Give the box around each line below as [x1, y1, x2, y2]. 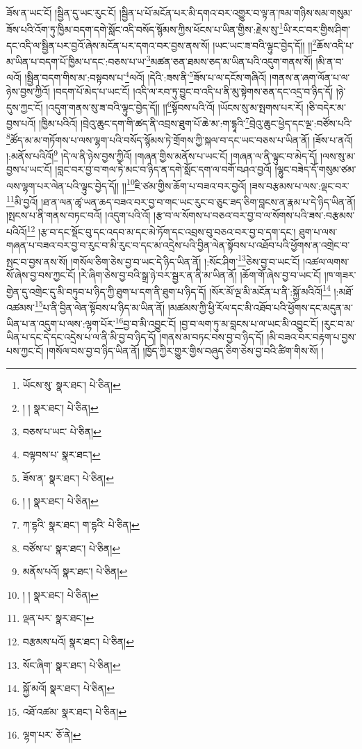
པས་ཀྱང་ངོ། [6, 343, 44, 357]
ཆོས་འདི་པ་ [316, 38, 354, 52]
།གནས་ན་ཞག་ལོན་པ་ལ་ [270, 70, 350, 84]
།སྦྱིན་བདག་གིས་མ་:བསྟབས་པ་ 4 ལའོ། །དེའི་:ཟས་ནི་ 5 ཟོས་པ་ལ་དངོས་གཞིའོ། [24, 68, 267, 84]
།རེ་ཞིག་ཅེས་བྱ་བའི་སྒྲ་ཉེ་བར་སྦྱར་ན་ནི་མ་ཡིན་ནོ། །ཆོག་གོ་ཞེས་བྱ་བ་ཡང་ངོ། [79, 267, 322, 282]
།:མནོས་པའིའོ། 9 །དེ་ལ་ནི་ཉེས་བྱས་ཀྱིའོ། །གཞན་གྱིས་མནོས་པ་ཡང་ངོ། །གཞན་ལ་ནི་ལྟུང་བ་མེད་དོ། [6, 146, 318, 163]
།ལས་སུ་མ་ [320, 148, 356, 163]
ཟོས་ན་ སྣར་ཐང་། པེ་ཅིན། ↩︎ [22, 470, 114, 485]
